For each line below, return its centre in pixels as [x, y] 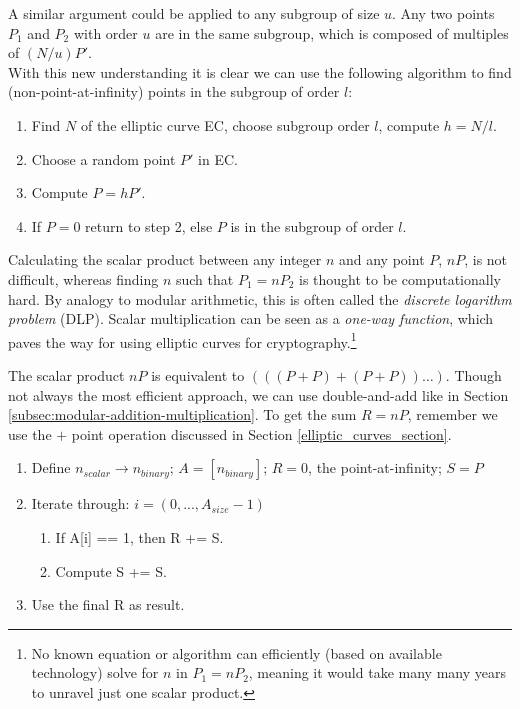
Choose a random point [103, 158]
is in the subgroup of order [312, 225]
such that [204, 278]
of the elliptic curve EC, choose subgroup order [225, 124]
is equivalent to [198, 374]
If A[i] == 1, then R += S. [139, 536]
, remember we [452, 414]
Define [51, 467]
